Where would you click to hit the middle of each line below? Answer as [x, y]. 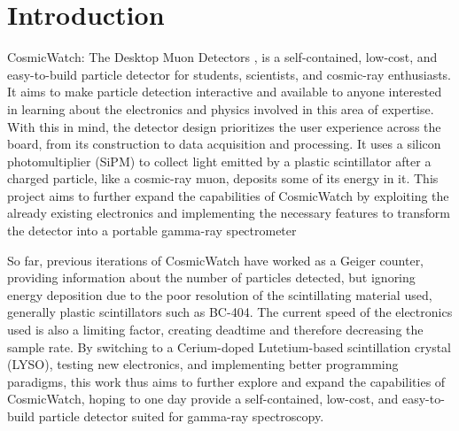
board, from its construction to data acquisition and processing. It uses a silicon [224, 144]
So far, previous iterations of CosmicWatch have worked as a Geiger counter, [216, 260]
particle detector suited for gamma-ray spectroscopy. [181, 416]
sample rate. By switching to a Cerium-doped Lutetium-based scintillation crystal [229, 346]
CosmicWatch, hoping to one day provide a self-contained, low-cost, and [203, 399]
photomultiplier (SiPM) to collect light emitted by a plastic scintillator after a [219, 161]
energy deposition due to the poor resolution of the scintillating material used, [220, 294]
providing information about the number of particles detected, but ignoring [211, 277]
